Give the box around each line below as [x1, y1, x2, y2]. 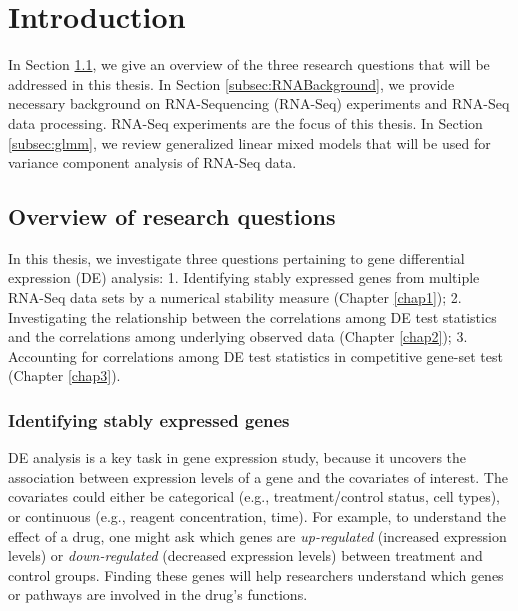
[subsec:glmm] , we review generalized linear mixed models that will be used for [8, 132, 491, 153]
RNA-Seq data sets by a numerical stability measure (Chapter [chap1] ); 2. [8, 287, 462, 308]
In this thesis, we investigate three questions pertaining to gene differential [8, 247, 465, 268]
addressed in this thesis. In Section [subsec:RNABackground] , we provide [8, 73, 455, 94]
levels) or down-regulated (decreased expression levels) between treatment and [8, 545, 483, 566]
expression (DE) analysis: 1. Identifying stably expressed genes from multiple [8, 267, 480, 288]
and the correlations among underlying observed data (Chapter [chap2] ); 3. [8, 326, 468, 347]
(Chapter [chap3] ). [8, 365, 121, 386]
